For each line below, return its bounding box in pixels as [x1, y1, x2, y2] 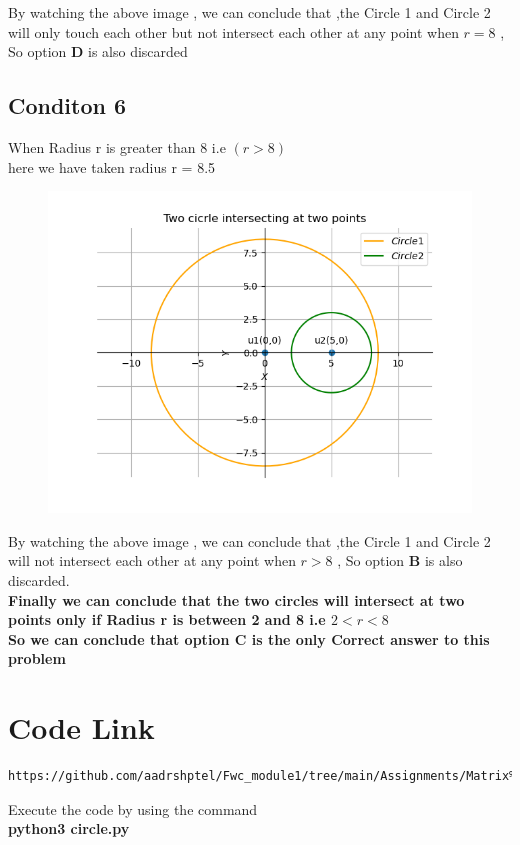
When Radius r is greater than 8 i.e [8, 136, 226, 157]
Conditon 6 [8, 90, 127, 121]
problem [8, 648, 66, 669]
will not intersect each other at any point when [8, 550, 296, 571]
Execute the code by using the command [8, 798, 258, 819]
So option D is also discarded [8, 41, 188, 62]
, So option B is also [337, 550, 463, 571]
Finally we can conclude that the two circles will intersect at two [8, 589, 465, 610]
